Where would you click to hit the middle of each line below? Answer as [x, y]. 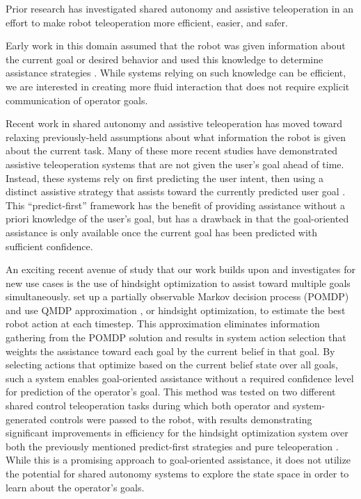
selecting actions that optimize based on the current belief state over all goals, [172, 365]
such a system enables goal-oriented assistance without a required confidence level [180, 378]
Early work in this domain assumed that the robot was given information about [176, 46]
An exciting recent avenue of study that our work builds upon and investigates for [180, 269]
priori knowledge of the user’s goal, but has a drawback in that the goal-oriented [177, 219]
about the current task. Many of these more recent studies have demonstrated [171, 150]
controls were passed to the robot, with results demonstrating [181, 419]
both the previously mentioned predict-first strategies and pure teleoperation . [172, 446]
